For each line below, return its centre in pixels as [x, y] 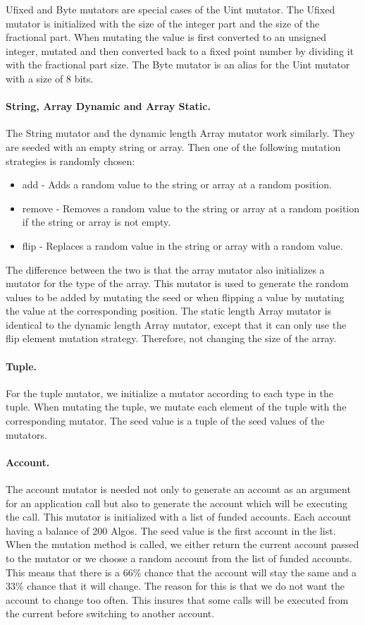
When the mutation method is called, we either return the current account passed [182, 544]
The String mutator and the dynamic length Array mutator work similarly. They [180, 133]
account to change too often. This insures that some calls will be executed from [177, 599]
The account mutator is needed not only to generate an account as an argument [178, 489]
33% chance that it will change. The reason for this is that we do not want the [175, 586]
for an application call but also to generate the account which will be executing [177, 503]
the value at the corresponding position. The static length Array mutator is [169, 311]
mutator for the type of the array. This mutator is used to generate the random [177, 283]
